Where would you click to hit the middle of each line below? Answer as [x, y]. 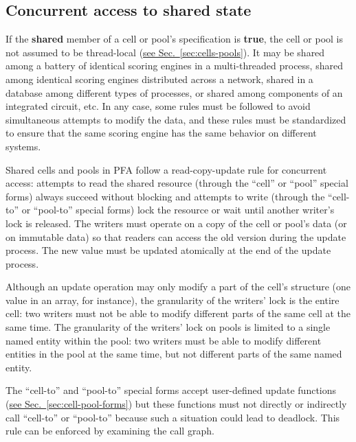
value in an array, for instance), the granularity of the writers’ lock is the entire [173, 300]
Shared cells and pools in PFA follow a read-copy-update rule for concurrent [166, 169]
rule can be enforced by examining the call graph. [110, 431]
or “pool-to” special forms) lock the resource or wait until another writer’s [178, 210]
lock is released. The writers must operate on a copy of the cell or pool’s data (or [176, 223]
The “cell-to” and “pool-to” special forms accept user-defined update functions [171, 390]
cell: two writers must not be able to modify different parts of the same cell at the [178, 313]
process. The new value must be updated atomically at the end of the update [168, 250]
